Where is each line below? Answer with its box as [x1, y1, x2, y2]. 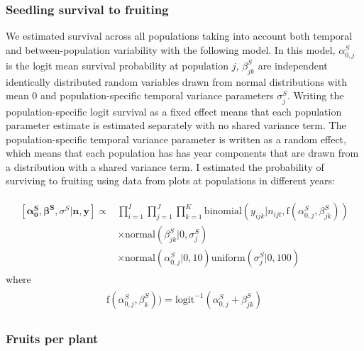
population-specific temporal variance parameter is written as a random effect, [6, 131, 346, 146]
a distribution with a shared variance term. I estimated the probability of [6, 159, 324, 174]
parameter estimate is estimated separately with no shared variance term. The [6, 118, 346, 133]
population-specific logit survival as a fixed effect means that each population [6, 104, 342, 118]
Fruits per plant [6, 329, 99, 347]
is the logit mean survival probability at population [6, 57, 229, 72]
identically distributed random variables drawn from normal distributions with [6, 74, 347, 89]
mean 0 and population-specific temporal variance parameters [6, 88, 274, 103]
